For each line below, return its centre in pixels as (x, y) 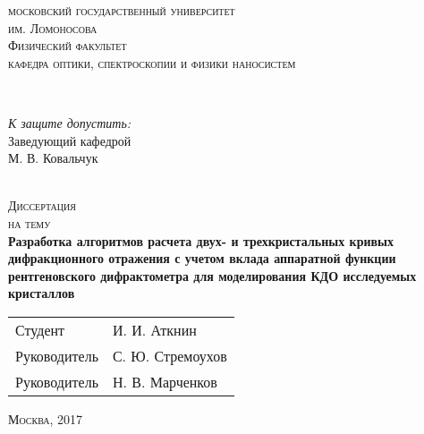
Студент (40, 329)
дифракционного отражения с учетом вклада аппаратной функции (202, 258)
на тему (30, 222)
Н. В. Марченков (165, 381)
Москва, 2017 (45, 418)
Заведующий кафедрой (70, 140)
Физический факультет (68, 45)
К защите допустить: (70, 122)
